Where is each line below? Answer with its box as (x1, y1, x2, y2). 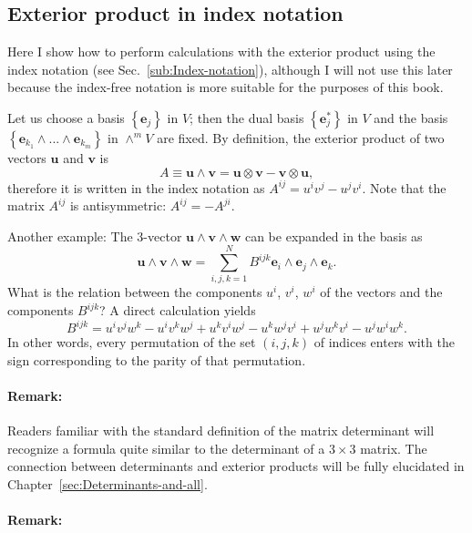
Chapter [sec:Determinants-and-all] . (7, 474, 208, 493)
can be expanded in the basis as (244, 226, 423, 245)
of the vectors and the (320, 282, 443, 302)
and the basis (374, 108, 448, 127)
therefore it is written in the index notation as (7, 178, 265, 197)
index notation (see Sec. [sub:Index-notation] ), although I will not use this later (7, 59, 453, 78)
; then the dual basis (190, 108, 304, 127)
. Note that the (362, 178, 446, 197)
